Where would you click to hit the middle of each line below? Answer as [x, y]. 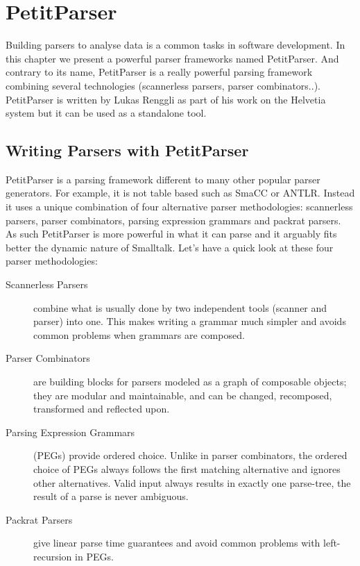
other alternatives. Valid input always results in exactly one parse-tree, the [192, 482]
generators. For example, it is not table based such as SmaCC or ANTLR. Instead [180, 193]
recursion [53, 556]
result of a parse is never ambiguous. [111, 496]
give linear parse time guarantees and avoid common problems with [177, 543]
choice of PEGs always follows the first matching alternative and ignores [187, 468]
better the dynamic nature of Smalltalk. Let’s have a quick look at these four [170, 247]
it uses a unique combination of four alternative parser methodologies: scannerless [179, 207]
